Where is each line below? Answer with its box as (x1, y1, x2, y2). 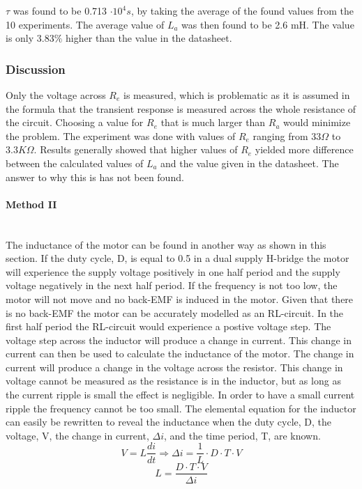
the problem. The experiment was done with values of (6, 128, 236, 143)
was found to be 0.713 (13, 3, 107, 17)
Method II (6, 196, 57, 211)
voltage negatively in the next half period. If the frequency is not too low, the (6, 278, 338, 293)
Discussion (6, 60, 66, 77)
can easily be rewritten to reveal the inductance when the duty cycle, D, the (6, 414, 332, 429)
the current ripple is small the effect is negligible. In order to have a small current (6, 387, 355, 402)
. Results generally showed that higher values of (33, 142, 238, 157)
